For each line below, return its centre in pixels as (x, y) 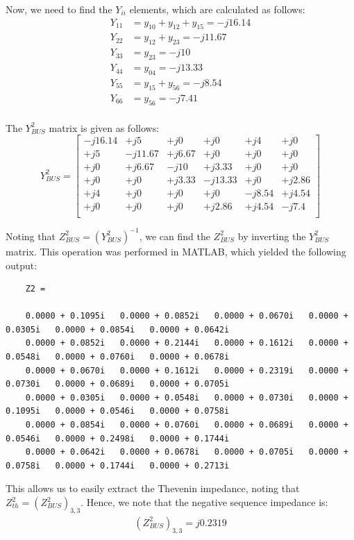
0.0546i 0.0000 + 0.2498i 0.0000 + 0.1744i (118, 438)
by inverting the (272, 236)
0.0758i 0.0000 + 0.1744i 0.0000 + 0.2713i (118, 465)
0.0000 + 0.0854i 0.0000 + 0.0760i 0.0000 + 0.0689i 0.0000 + (187, 425)
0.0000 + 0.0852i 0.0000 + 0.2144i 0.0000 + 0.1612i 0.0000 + (187, 343)
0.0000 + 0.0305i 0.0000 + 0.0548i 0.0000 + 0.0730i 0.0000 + (187, 397)
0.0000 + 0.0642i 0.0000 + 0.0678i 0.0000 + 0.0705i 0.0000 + (187, 452)
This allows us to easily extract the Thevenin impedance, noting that (153, 488)
